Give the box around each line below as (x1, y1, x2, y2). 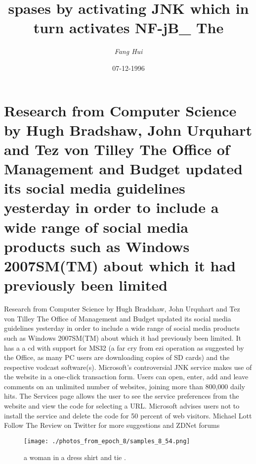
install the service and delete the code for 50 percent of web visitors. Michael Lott (4, 410, 252, 420)
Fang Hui (114, 46, 143, 56)
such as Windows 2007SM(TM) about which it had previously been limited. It (4, 332, 241, 343)
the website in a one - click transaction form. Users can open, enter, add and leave (4, 371, 249, 382)
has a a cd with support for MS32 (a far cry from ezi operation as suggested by (4, 342, 244, 353)
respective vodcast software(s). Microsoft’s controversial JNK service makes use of (4, 361, 252, 372)
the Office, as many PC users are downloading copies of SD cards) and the (4, 352, 230, 362)
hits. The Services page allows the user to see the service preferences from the (4, 391, 239, 401)
